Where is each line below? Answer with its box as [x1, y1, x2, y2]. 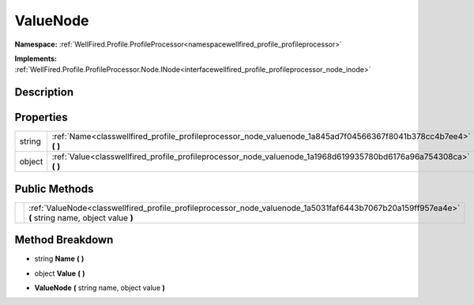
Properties [14, 111, 68, 124]
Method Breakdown [14, 233, 114, 247]
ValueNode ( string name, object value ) [34, 283, 166, 292]
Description [14, 85, 74, 99]
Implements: [14, 54, 58, 63]
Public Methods [14, 182, 94, 195]
